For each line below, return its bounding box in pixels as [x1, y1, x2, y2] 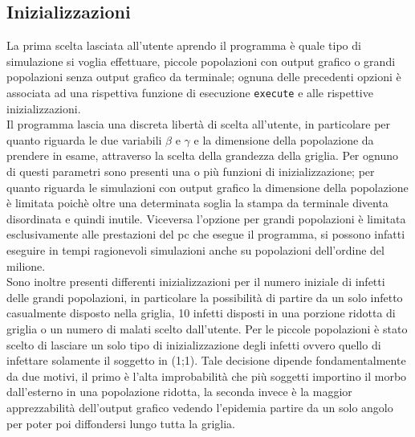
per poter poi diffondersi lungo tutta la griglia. [6, 415, 235, 431]
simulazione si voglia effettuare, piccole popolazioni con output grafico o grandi [6, 52, 396, 69]
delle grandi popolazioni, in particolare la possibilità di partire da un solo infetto [6, 288, 403, 305]
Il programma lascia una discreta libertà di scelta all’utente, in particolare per [6, 116, 391, 133]
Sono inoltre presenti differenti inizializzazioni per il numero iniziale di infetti [6, 273, 385, 290]
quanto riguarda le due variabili [6, 131, 162, 148]
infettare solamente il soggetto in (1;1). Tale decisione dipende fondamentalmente [6, 352, 406, 369]
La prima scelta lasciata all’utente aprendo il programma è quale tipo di [6, 37, 361, 54]
